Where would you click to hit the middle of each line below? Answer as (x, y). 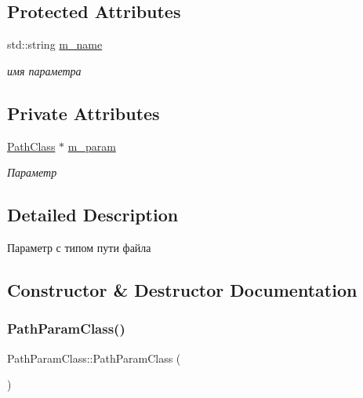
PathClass (31, 146)
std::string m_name (55, 44)
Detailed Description (93, 215)
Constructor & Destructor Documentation (182, 289)
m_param (92, 146)
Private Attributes (83, 113)
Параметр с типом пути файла (79, 247)
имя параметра (44, 70)
